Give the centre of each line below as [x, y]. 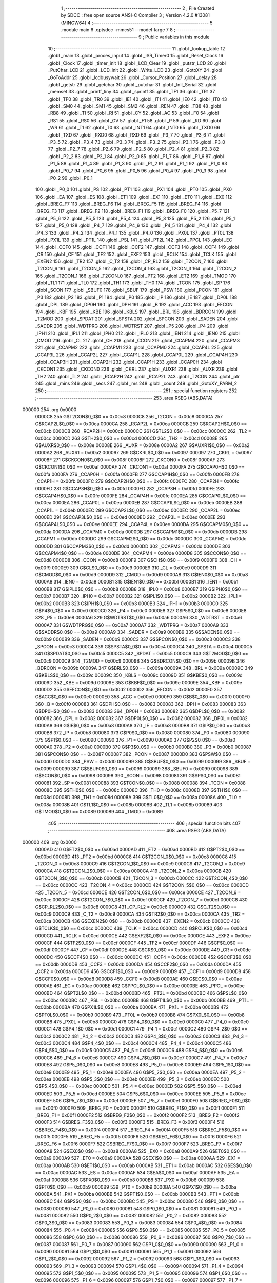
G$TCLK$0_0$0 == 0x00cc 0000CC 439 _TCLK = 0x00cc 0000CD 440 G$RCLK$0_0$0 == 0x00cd [141, 928]
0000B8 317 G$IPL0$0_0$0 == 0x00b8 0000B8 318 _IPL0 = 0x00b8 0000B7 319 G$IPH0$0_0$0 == [142, 589]
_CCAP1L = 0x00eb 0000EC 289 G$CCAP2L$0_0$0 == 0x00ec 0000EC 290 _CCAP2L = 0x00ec [138, 510]
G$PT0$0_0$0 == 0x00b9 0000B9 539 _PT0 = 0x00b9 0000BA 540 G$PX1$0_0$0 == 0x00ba [136, 1187]
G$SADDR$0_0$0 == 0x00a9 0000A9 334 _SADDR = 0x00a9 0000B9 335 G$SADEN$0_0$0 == [137, 632]
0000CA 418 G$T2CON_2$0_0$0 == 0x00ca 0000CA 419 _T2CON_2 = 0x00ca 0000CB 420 [133, 871]
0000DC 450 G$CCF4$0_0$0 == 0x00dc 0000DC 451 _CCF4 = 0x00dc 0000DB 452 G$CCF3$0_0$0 [143, 957]
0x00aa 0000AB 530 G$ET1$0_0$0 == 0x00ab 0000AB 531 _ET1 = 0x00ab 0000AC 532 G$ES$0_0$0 [144, 1165]
